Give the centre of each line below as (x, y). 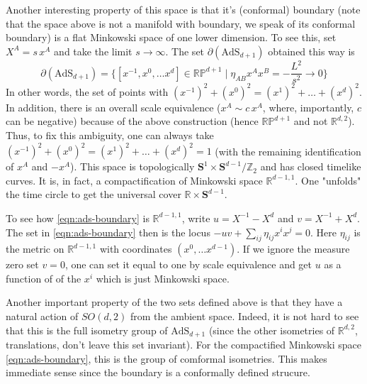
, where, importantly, (308, 107)
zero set (22, 264)
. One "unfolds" (328, 180)
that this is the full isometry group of (87, 330)
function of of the (44, 278)
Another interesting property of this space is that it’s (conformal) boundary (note (183, 9)
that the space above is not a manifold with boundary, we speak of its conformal (181, 23)
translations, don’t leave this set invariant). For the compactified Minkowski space (184, 345)
